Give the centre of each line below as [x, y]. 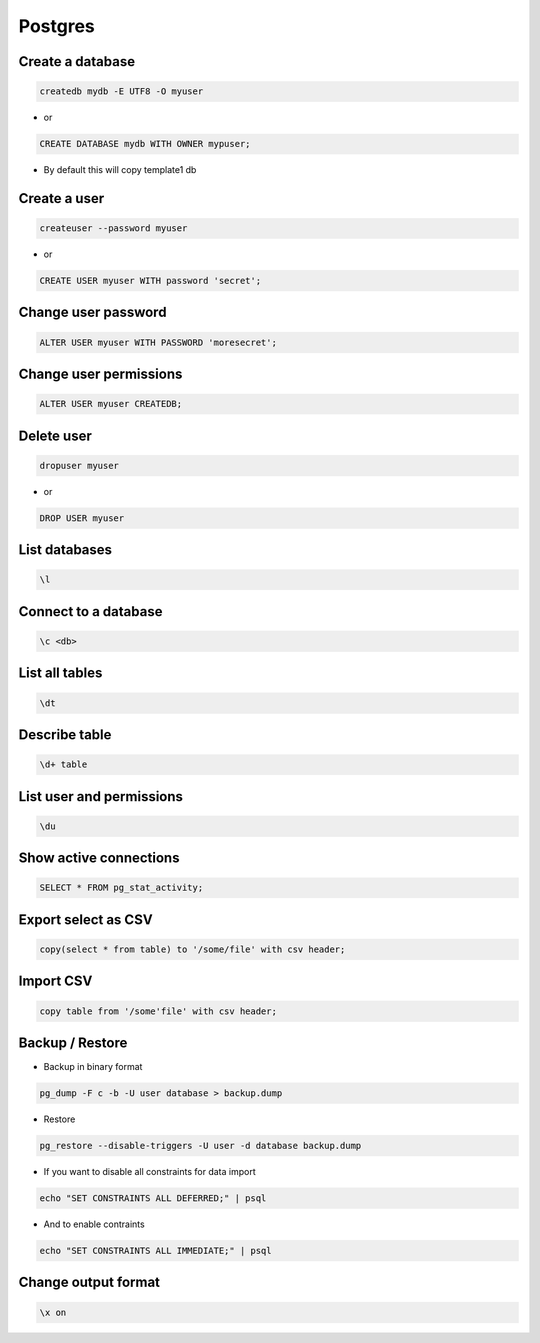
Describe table [65, 735]
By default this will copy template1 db [120, 170]
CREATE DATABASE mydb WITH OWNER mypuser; [145, 144]
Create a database [76, 61]
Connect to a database [90, 611]
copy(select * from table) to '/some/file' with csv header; [192, 949]
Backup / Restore [73, 1042]
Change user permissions [100, 374]
